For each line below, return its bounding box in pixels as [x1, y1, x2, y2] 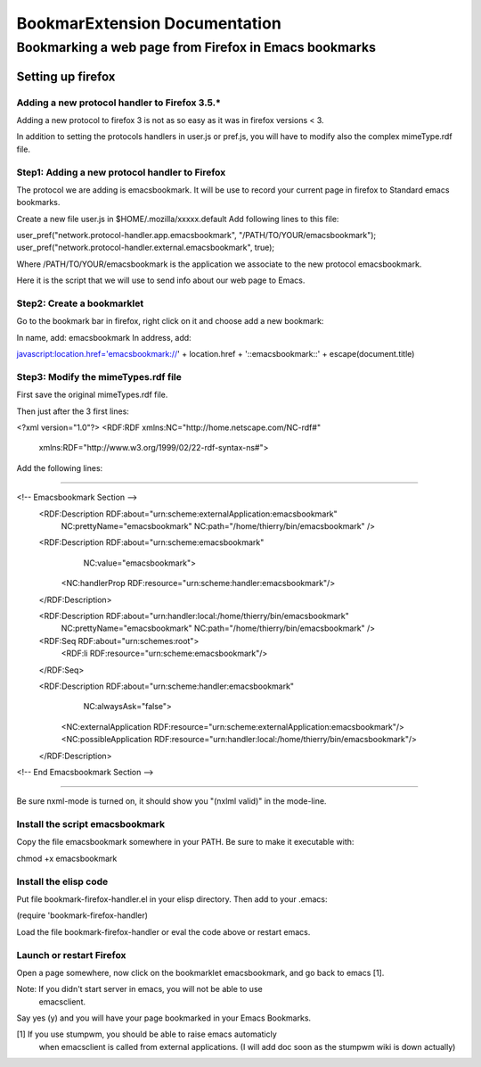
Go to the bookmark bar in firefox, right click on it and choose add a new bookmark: [16, 316, 324, 327]
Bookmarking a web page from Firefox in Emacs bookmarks [16, 39, 376, 55]
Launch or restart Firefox [16, 948, 126, 961]
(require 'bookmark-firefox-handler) [16, 910, 149, 921]
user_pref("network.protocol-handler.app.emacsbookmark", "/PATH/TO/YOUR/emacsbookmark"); [16, 230, 377, 241]
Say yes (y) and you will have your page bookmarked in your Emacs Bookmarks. [16, 1013, 312, 1023]
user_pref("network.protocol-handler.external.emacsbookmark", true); [16, 242, 275, 253]
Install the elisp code [16, 875, 109, 888]
